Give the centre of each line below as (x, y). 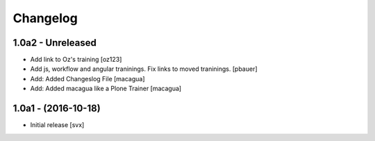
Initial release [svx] (57, 125)
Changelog (45, 18)
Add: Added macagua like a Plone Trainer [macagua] (106, 89)
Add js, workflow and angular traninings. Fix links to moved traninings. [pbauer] (144, 69)
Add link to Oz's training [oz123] (76, 60)
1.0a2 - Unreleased (55, 43)
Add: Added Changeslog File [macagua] (87, 78)
